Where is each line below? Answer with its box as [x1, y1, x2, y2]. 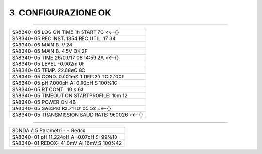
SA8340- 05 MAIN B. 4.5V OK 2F [12, 47, 88, 54]
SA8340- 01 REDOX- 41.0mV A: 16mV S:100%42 [12, 139, 122, 146]
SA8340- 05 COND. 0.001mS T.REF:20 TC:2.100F [12, 73, 125, 80]
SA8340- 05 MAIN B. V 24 [12, 41, 73, 48]
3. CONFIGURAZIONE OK [9, 7, 112, 18]
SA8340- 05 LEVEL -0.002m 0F [12, 61, 85, 67]
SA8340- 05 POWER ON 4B [12, 98, 76, 105]
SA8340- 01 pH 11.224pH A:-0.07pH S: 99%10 [12, 133, 117, 140]
